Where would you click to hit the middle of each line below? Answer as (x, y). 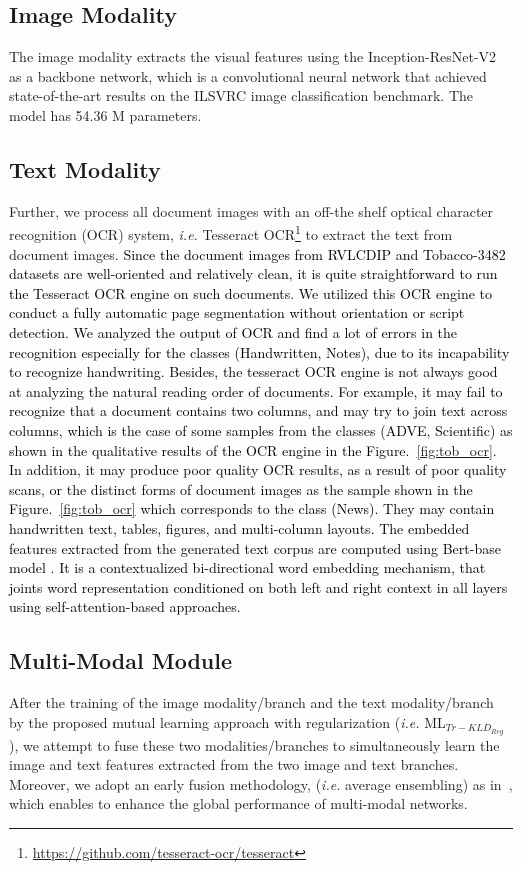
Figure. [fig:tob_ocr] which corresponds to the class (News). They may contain (252, 508)
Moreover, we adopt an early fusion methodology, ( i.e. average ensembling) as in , (261, 783)
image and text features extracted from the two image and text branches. (234, 764)
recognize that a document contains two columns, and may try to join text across (258, 410)
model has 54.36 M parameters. (105, 114)
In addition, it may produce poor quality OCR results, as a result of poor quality (258, 469)
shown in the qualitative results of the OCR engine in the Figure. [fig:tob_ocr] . (253, 449)
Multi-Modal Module (121, 660)
